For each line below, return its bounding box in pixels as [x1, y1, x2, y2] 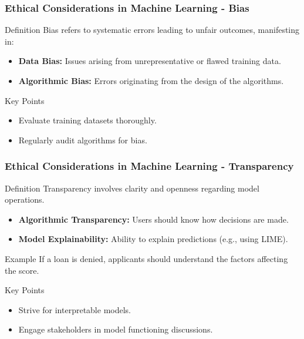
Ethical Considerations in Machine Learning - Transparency [5, 159, 294, 173]
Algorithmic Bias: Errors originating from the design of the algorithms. [18, 75, 284, 86]
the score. [5, 264, 39, 276]
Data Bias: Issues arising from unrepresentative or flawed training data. [18, 55, 281, 67]
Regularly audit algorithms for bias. [18, 133, 147, 146]
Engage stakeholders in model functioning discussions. [18, 323, 213, 335]
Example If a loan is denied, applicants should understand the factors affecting [5, 252, 288, 264]
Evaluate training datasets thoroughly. [18, 114, 157, 126]
